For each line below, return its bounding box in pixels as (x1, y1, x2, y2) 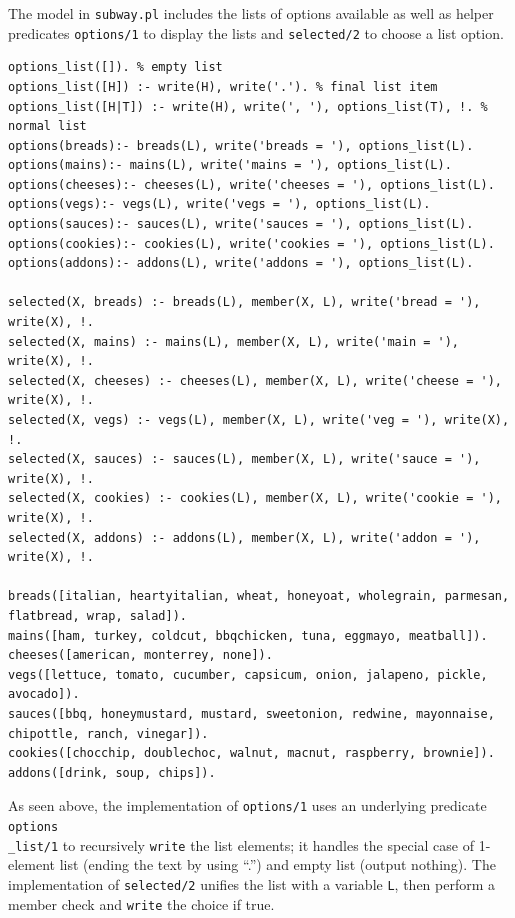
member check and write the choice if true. (8, 893, 275, 914)
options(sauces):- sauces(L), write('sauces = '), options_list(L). (8, 217, 474, 232)
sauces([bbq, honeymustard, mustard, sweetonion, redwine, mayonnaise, (8, 706, 495, 721)
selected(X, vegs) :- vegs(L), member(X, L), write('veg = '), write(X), (8, 413, 510, 427)
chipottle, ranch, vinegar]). (8, 726, 209, 741)
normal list (8, 119, 87, 134)
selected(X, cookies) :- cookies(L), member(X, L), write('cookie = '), (8, 491, 502, 506)
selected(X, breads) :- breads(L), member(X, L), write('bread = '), (8, 295, 481, 310)
